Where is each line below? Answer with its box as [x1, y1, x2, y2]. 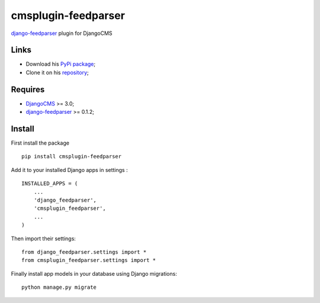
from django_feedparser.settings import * [21, 248, 147, 255]
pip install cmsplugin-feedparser [21, 153, 121, 160]
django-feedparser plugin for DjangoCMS [11, 30, 113, 37]
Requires [11, 84, 45, 94]
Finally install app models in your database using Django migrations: [11, 270, 177, 277]
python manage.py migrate [21, 284, 97, 291]
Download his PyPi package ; [25, 60, 96, 68]
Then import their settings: [11, 235, 76, 242]
